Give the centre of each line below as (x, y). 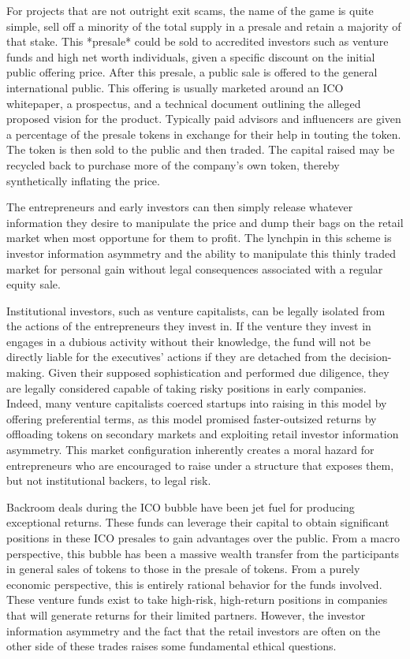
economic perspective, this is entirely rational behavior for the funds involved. (194, 584)
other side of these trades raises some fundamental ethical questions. (171, 646)
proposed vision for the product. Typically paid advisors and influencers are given (204, 119)
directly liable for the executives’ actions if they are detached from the (176, 357)
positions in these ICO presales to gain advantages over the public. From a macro (203, 538)
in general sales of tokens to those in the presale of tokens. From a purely (183, 569)
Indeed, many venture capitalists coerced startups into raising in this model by (197, 403)
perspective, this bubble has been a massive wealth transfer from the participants (203, 553)
